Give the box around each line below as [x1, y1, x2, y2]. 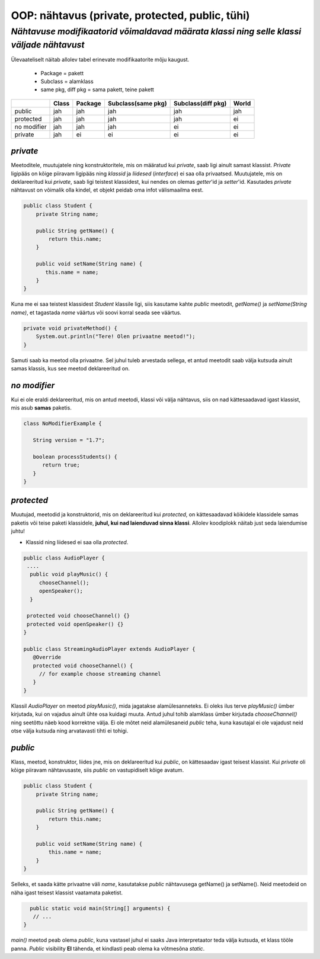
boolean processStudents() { [33, 453, 118, 460]
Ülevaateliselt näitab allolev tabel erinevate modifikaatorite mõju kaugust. [11, 56, 190, 63]
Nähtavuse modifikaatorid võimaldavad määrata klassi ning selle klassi [11, 26, 302, 37]
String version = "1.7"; [33, 436, 105, 443]
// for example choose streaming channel [39, 670, 161, 677]
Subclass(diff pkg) [173, 99, 227, 107]
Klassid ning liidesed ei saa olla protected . [25, 538, 129, 545]
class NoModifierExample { [23, 420, 102, 427]
